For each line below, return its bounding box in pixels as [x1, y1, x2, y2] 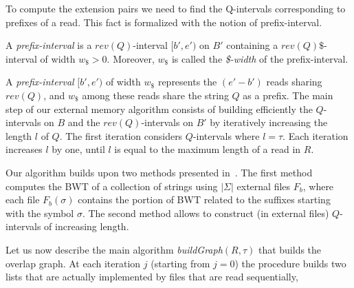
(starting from [151, 256, 210, 270]
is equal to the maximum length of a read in [114, 142, 301, 156]
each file [5, 192, 40, 207]
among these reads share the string [82, 88, 229, 102]
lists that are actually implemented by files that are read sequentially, [5, 269, 298, 284]
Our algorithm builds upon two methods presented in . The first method [5, 165, 313, 179]
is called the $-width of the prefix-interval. [171, 51, 349, 65]
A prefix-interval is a [5, 38, 92, 52]
